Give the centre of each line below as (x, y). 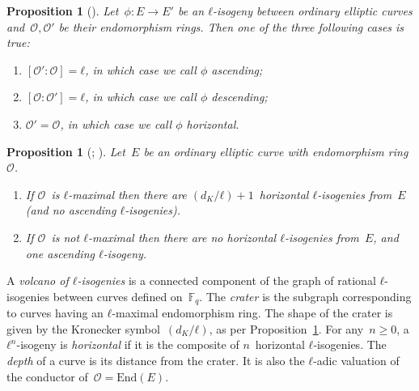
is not (66, 237)
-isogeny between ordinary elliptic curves (312, 11)
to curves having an (55, 313)
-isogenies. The (350, 344)
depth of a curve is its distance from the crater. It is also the (156, 360)
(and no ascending (71, 210)
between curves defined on (118, 296)
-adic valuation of (356, 360)
